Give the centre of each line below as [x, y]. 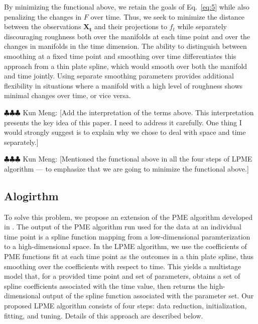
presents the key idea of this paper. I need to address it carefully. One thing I [123, 122]
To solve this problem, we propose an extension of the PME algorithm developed [128, 217]
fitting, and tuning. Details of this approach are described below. [104, 315]
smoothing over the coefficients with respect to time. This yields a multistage [123, 266]
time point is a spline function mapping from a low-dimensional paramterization [127, 236]
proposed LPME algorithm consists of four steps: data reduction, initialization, [125, 306]
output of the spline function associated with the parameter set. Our [148, 296]
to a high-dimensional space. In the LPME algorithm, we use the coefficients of [125, 246]
